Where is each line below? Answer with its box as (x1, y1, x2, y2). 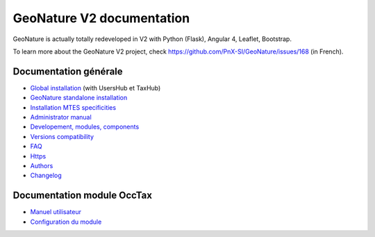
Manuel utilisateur (30, 208, 81, 216)
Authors (30, 161, 53, 170)
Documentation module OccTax (12, 190, 153, 202)
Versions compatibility (30, 132, 94, 140)
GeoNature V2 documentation (12, 10, 190, 26)
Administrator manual (30, 113, 92, 122)
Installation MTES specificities (30, 103, 117, 111)
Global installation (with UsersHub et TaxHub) (30, 83, 161, 92)
